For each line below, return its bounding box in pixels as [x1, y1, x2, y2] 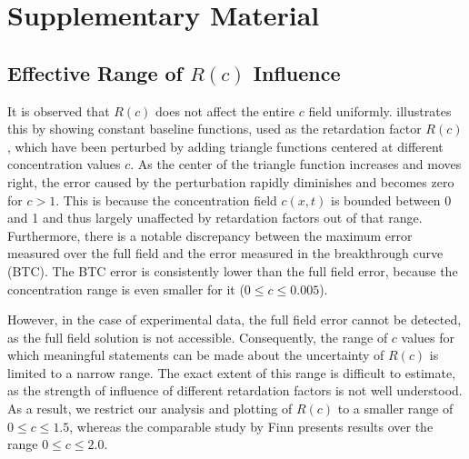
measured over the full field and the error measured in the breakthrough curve [7, 244, 444, 263]
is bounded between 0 [331, 190, 452, 209]
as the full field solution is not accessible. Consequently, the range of [7, 327, 388, 346]
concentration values [7, 155, 121, 174]
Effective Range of [7, 58, 183, 86]
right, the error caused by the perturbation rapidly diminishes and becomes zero [7, 172, 454, 191]
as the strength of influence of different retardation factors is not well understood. [7, 381, 463, 400]
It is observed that [7, 101, 110, 120]
